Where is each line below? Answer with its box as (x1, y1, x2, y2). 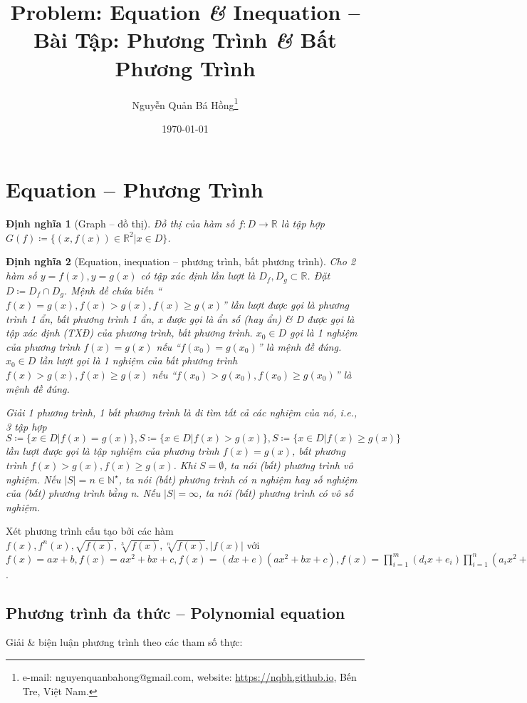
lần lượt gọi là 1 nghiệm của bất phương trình (39, 353, 238, 368)
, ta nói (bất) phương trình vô (224, 457, 353, 472)
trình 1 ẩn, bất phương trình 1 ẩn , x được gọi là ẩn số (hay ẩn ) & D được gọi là (6, 311, 355, 326)
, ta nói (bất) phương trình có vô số (199, 486, 354, 501)
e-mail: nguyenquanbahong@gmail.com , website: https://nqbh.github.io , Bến (22, 669, 357, 684)
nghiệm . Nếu (6, 471, 61, 486)
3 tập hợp (6, 419, 47, 433)
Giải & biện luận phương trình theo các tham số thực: (6, 635, 243, 650)
